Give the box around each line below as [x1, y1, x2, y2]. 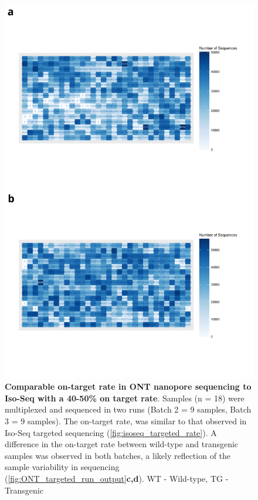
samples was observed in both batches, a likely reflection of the [5, 449, 231, 461]
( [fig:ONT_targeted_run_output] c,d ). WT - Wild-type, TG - [5, 472, 229, 484]
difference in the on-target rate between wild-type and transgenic [5, 438, 239, 450]
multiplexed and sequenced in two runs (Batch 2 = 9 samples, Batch [5, 403, 252, 415]
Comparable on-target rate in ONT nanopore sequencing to [5, 380, 252, 393]
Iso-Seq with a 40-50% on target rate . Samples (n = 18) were [5, 391, 245, 404]
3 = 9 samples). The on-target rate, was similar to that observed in [5, 414, 247, 427]
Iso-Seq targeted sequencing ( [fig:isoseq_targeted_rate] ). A [5, 426, 217, 438]
